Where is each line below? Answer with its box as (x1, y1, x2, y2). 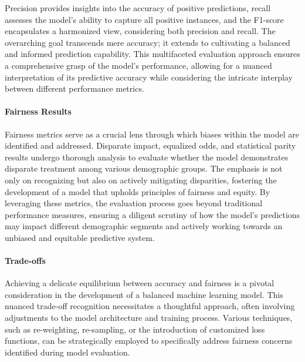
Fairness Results (5, 105, 72, 118)
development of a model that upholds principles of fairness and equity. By (5, 185, 270, 197)
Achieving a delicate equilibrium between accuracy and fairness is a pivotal (5, 277, 274, 289)
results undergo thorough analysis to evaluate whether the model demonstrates (5, 150, 289, 163)
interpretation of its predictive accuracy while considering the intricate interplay (5, 71, 293, 83)
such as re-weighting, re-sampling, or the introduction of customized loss (5, 323, 265, 335)
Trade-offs (5, 254, 46, 267)
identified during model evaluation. (5, 346, 130, 358)
